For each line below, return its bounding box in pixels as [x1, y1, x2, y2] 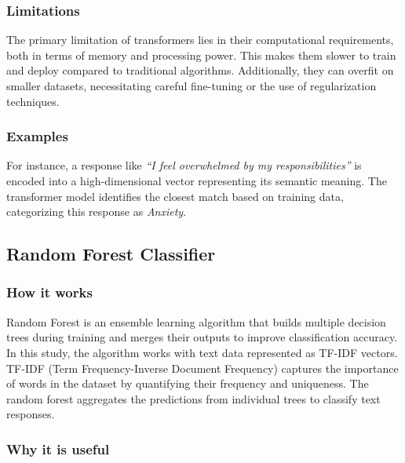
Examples [6, 126, 68, 146]
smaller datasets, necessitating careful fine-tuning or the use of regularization [6, 78, 377, 93]
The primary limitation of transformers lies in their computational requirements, [6, 31, 394, 48]
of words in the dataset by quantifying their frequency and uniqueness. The [6, 375, 369, 392]
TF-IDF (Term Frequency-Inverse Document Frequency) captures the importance [6, 359, 399, 376]
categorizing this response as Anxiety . [6, 203, 187, 220]
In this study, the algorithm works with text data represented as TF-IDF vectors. [6, 344, 398, 360]
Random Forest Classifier [6, 242, 216, 266]
